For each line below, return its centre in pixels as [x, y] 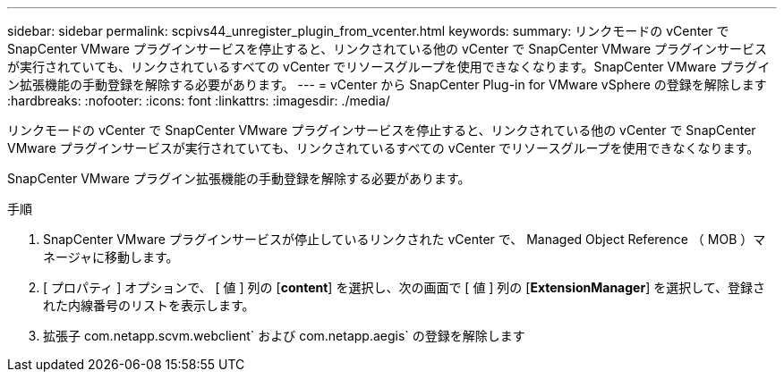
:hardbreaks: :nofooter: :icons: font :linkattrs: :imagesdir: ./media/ [199, 101]
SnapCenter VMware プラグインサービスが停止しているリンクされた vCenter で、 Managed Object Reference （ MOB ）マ [405, 239]
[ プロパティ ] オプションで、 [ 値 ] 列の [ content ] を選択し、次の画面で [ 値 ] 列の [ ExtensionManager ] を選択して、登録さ [405, 287]
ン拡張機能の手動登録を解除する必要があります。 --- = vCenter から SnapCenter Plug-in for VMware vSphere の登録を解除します [387, 84]
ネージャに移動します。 [111, 257]
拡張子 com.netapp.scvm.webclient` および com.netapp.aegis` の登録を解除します [284, 336]
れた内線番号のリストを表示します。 [149, 305]
